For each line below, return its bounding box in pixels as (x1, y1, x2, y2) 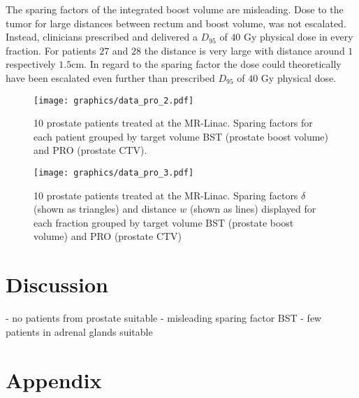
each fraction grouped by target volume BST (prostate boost (34, 215, 294, 229)
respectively (6, 57, 56, 71)
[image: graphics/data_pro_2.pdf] (34, 95, 194, 106)
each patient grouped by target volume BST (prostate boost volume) (34, 129, 329, 143)
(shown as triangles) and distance (34, 201, 177, 216)
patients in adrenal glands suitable (6, 324, 153, 339)
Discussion (6, 270, 108, 299)
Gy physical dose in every (244, 29, 353, 44)
